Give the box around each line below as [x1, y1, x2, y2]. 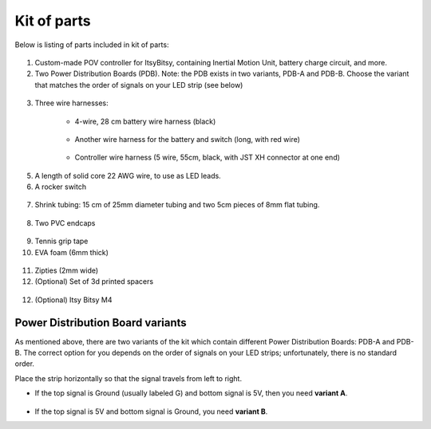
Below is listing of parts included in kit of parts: [14, 40, 169, 49]
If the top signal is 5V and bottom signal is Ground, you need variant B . [34, 407, 268, 416]
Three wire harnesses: [34, 98, 109, 108]
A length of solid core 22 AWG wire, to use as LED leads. [34, 171, 221, 180]
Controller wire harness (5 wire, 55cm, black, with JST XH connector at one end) [74, 152, 341, 163]
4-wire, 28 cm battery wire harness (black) [74, 116, 216, 126]
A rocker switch [34, 182, 87, 191]
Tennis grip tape [34, 236, 89, 246]
